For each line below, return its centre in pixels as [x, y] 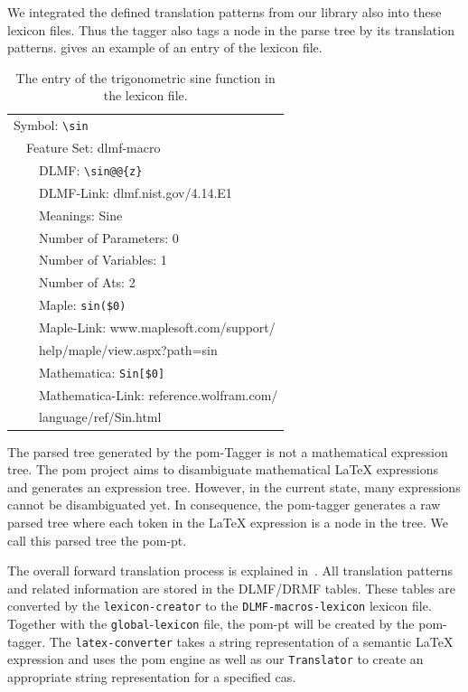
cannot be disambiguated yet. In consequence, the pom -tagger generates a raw [224, 505]
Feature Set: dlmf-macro [94, 148]
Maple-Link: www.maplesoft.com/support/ [157, 327]
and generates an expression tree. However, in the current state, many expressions [234, 486]
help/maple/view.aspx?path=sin [128, 349]
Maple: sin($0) [83, 305]
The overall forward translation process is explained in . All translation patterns [230, 570]
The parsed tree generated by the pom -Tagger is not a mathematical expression [228, 451]
